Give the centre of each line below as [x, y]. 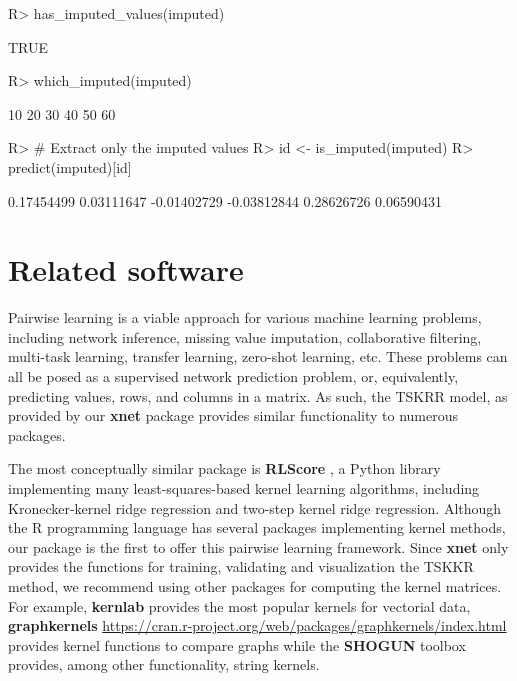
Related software [126, 269]
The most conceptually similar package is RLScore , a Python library [224, 468]
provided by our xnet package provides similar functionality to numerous [233, 415]
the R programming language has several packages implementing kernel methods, [257, 527]
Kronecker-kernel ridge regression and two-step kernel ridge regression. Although [255, 507]
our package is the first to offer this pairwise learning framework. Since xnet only [258, 546]
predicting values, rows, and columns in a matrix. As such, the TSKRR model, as [258, 395]
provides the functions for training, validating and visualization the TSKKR [241, 566]
